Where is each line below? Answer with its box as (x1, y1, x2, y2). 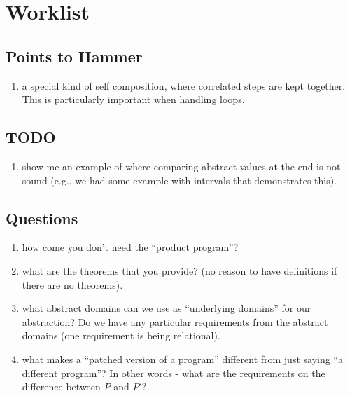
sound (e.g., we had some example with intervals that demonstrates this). (22, 172, 337, 187)
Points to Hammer (6, 45, 143, 67)
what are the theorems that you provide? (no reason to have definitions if (22, 263, 337, 278)
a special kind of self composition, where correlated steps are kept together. (22, 78, 346, 93)
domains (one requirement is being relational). (22, 328, 220, 343)
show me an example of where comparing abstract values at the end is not (22, 158, 341, 173)
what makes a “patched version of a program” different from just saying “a (22, 351, 343, 366)
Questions (6, 207, 78, 228)
